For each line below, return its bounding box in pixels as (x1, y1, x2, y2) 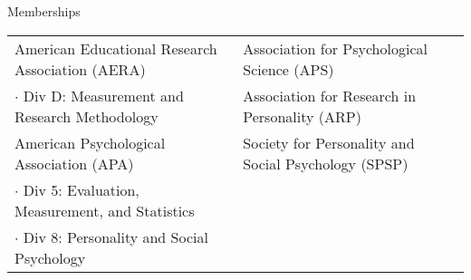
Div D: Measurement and (23, 84, 184, 106)
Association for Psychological (243, 37, 428, 59)
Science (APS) (243, 58, 334, 80)
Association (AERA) (14, 58, 146, 80)
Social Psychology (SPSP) (243, 152, 409, 174)
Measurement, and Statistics (14, 199, 195, 221)
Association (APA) (14, 152, 134, 174)
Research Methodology (14, 105, 159, 127)
